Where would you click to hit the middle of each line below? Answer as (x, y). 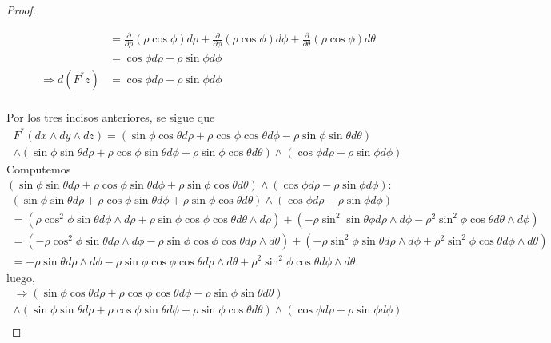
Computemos (39, 168)
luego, (21, 277)
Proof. (21, 10)
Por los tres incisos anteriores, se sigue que (111, 116)
